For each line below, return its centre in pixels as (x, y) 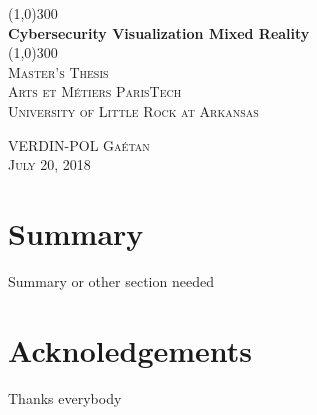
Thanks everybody (65, 397)
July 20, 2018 (49, 164)
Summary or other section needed (111, 280)
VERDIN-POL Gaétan (79, 144)
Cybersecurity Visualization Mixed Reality (159, 32)
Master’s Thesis (58, 71)
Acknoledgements (130, 349)
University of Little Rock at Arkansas (133, 110)
